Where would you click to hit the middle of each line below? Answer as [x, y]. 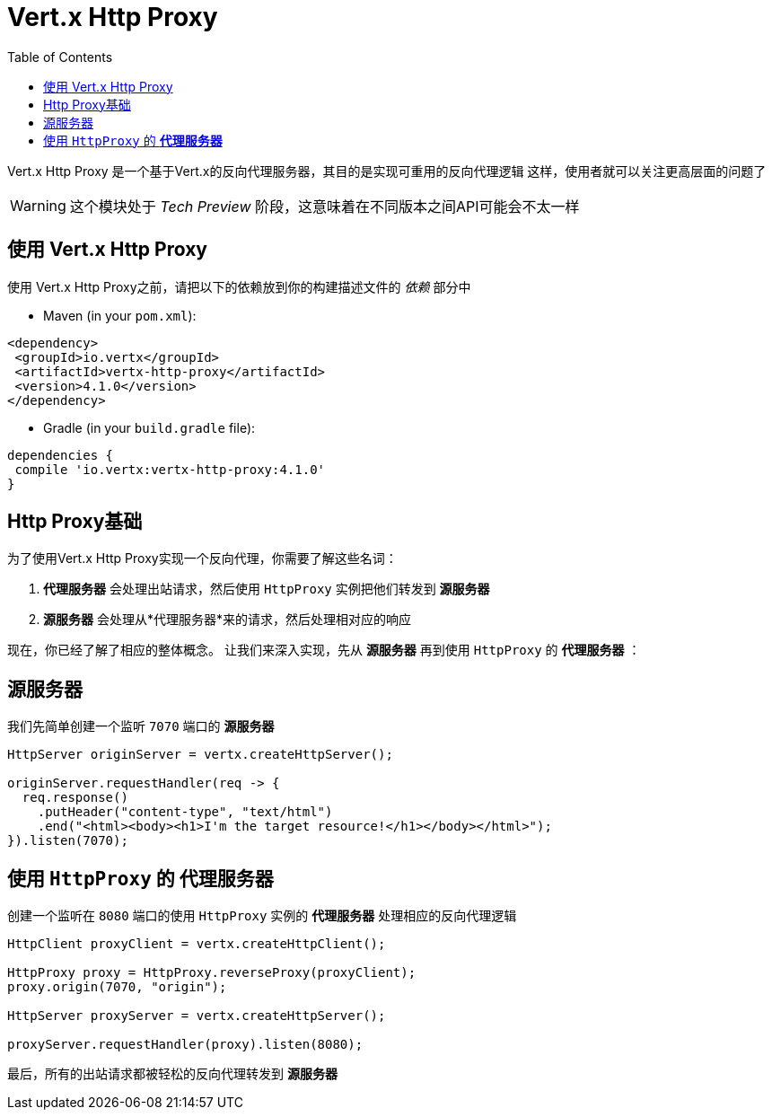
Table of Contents [60, 57]
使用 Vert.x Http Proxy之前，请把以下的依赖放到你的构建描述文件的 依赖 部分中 [239, 286]
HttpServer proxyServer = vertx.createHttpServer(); [197, 1016]
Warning [38, 205]
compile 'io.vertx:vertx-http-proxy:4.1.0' [170, 469]
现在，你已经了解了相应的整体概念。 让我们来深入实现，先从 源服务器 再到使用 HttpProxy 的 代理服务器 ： [324, 650]
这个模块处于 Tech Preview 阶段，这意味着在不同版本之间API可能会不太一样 [325, 206]
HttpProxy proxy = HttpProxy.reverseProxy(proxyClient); [212, 973]
